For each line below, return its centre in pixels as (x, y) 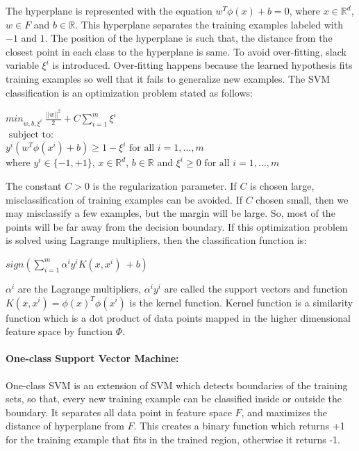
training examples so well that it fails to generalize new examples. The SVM (168, 78)
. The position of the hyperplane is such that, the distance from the (189, 38)
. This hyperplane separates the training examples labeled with (209, 24)
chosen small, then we (302, 199)
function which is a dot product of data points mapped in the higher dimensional (178, 317)
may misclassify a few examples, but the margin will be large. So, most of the (170, 213)
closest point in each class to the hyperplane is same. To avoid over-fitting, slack (176, 51)
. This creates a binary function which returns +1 (239, 426)
